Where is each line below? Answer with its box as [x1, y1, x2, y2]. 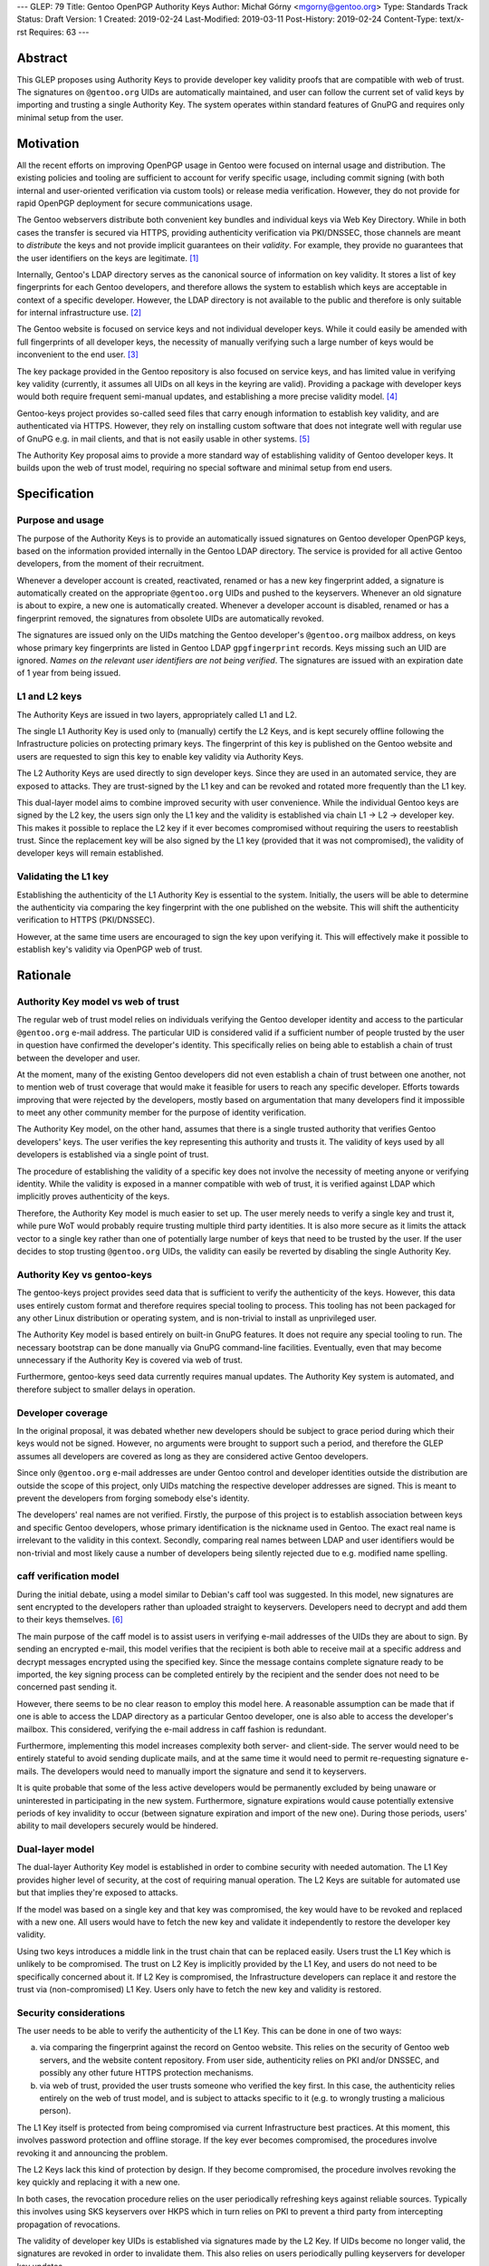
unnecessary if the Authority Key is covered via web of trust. [16, 1355, 244, 1366]
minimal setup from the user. [16, 111, 124, 122]
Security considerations [16, 2006, 126, 2019]
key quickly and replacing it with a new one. [16, 2176, 180, 2188]
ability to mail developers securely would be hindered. [16, 1820, 219, 1831]
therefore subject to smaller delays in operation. [16, 1383, 196, 1395]
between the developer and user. [16, 1052, 140, 1063]
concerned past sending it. [16, 1681, 118, 1692]
